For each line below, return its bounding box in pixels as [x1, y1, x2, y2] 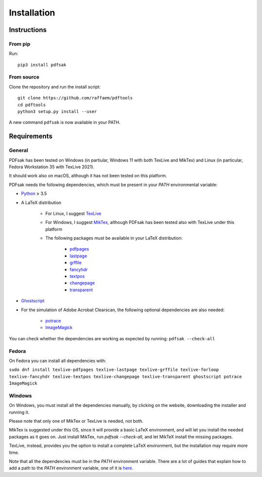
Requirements [9, 132, 53, 141]
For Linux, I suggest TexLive [45, 210, 101, 216]
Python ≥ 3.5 [21, 191, 47, 196]
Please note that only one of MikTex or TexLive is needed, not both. [9, 418, 144, 424]
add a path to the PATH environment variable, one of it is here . [9, 465, 133, 471]
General [9, 147, 29, 154]
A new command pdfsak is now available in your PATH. [9, 119, 121, 126]
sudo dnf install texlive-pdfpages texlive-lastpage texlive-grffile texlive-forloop [9, 367, 219, 373]
